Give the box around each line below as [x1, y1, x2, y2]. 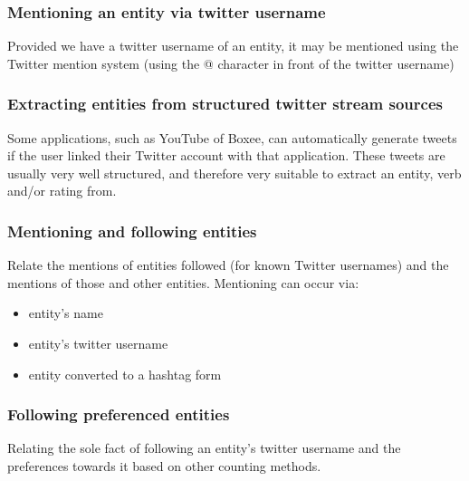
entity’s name [28, 303, 103, 322]
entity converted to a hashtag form [28, 364, 222, 383]
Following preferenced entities [7, 403, 230, 426]
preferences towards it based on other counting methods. [7, 457, 321, 475]
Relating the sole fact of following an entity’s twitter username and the [7, 438, 401, 457]
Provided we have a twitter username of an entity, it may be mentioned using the [7, 36, 459, 55]
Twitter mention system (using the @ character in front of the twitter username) [7, 53, 455, 72]
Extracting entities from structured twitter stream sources [7, 92, 443, 115]
